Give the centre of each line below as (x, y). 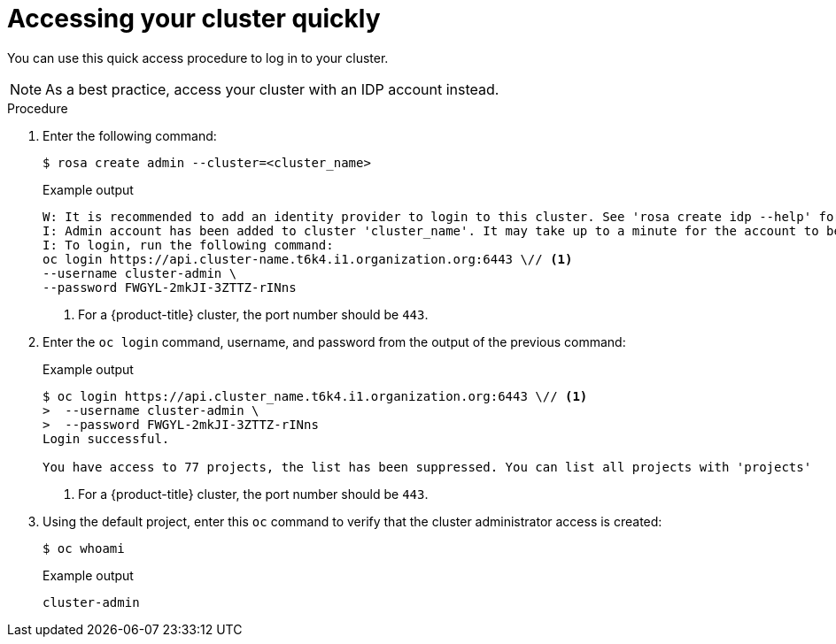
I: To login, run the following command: (188, 245)
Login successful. (106, 438)
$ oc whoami (84, 548)
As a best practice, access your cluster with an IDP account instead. (272, 89)
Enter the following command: (130, 135)
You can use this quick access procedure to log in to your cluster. (198, 57)
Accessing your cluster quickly (194, 19)
